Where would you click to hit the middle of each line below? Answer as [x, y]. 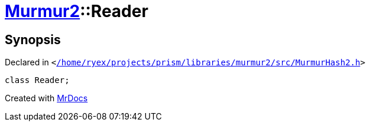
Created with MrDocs [46, 98]
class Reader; [37, 80]
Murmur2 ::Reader [77, 11]
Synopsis [33, 39]
